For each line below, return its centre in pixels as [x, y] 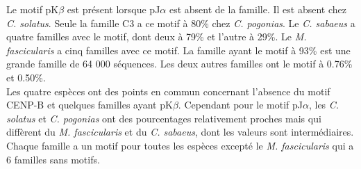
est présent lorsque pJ [114, 9]
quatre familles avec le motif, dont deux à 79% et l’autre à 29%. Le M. [157, 37]
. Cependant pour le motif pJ [240, 105]
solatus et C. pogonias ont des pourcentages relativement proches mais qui [164, 118]
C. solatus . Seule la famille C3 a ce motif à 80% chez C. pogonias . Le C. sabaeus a [181, 23]
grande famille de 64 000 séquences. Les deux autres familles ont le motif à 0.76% [179, 64]
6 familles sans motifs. [53, 159]
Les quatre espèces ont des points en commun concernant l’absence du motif [168, 91]
